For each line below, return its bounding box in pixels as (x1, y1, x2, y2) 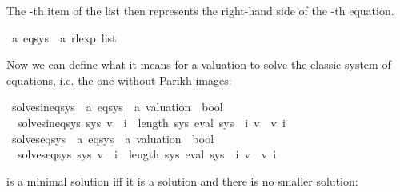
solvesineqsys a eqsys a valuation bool (11, 98, 223, 115)
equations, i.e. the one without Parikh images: (6, 71, 232, 88)
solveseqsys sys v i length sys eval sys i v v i (17, 146, 277, 162)
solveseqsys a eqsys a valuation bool (11, 130, 214, 146)
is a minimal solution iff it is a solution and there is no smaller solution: (6, 172, 358, 189)
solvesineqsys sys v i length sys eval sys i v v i (17, 114, 286, 130)
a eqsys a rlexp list (11, 29, 117, 46)
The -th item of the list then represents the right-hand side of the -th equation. (6, 2, 394, 18)
